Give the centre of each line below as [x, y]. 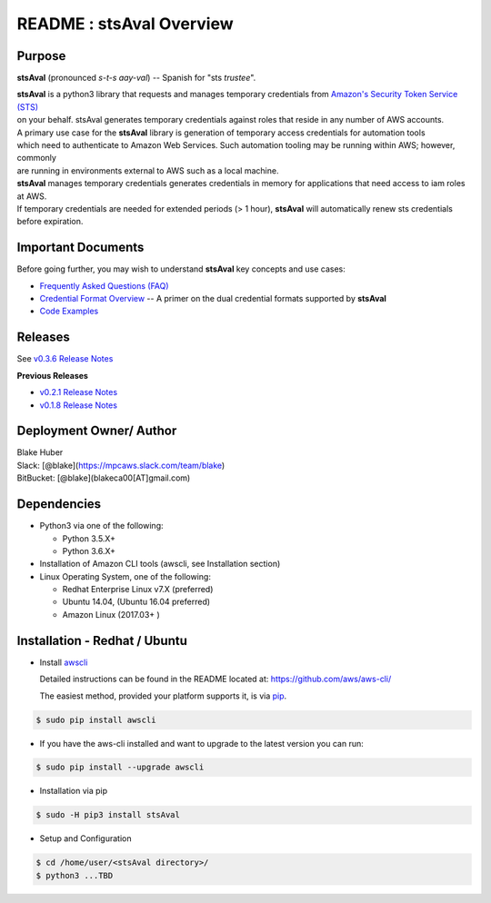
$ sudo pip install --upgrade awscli [120, 767]
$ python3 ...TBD [75, 875]
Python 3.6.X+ [89, 551]
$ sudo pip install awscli [96, 719]
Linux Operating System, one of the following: [125, 576]
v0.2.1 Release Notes [79, 392]
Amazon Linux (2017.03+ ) [111, 614]
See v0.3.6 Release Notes [65, 359]
